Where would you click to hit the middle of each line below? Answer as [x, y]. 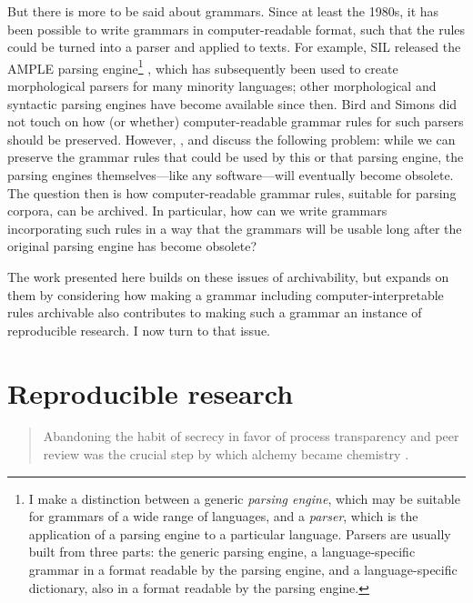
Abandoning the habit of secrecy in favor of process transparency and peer [251, 436]
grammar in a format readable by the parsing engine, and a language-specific [243, 570]
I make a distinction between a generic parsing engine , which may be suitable [244, 498]
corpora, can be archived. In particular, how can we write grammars [197, 211]
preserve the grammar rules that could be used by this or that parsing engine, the [236, 157]
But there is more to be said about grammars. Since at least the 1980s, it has [223, 11]
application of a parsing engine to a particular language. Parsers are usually [240, 533]
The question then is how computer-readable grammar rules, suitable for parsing [232, 192]
